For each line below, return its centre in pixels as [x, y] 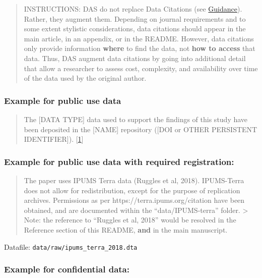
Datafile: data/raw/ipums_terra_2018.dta [71, 246]
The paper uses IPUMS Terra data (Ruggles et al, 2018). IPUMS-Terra [134, 180]
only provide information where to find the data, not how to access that [140, 48]
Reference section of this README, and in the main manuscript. [126, 229]
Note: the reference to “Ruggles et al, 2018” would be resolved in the [130, 220]
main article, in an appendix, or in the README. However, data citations [139, 38]
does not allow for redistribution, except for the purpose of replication [132, 190]
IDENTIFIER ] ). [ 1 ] [54, 139]
